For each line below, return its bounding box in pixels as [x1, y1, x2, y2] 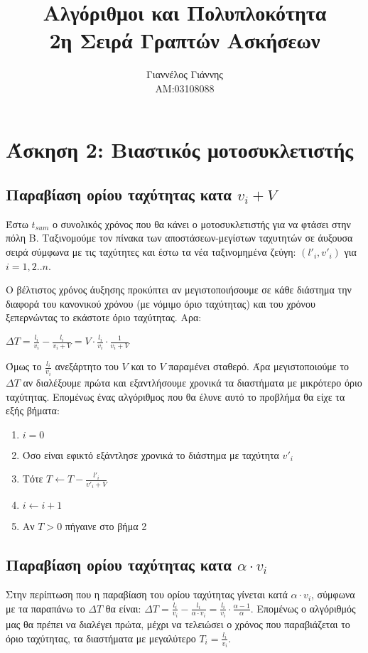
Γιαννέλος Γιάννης [146, 67, 223, 82]
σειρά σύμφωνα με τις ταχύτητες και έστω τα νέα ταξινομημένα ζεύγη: [6, 244, 296, 259]
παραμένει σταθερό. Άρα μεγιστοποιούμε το [168, 359, 350, 374]
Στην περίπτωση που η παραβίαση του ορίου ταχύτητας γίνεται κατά [6, 587, 288, 602]
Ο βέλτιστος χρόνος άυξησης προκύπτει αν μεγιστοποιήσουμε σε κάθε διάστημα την [6, 282, 352, 297]
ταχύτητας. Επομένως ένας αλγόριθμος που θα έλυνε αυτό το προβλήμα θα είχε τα [6, 389, 345, 404]
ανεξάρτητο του [55, 359, 119, 374]
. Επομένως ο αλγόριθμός [250, 600, 356, 615]
